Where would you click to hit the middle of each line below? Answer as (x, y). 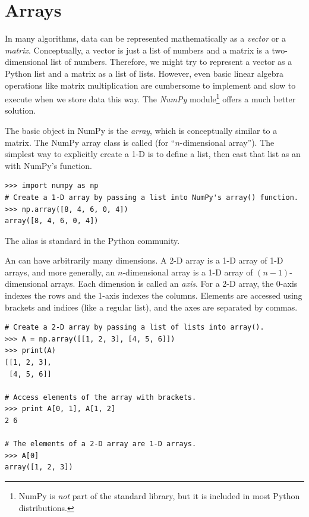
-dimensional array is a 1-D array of (188, 272)
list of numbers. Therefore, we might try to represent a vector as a (171, 62)
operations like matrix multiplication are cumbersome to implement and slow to (150, 85)
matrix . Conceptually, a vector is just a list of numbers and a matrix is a (137, 50)
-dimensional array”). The (227, 142)
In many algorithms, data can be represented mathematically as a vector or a (146, 38)
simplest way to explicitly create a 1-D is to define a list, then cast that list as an (153, 154)
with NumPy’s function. (48, 165)
